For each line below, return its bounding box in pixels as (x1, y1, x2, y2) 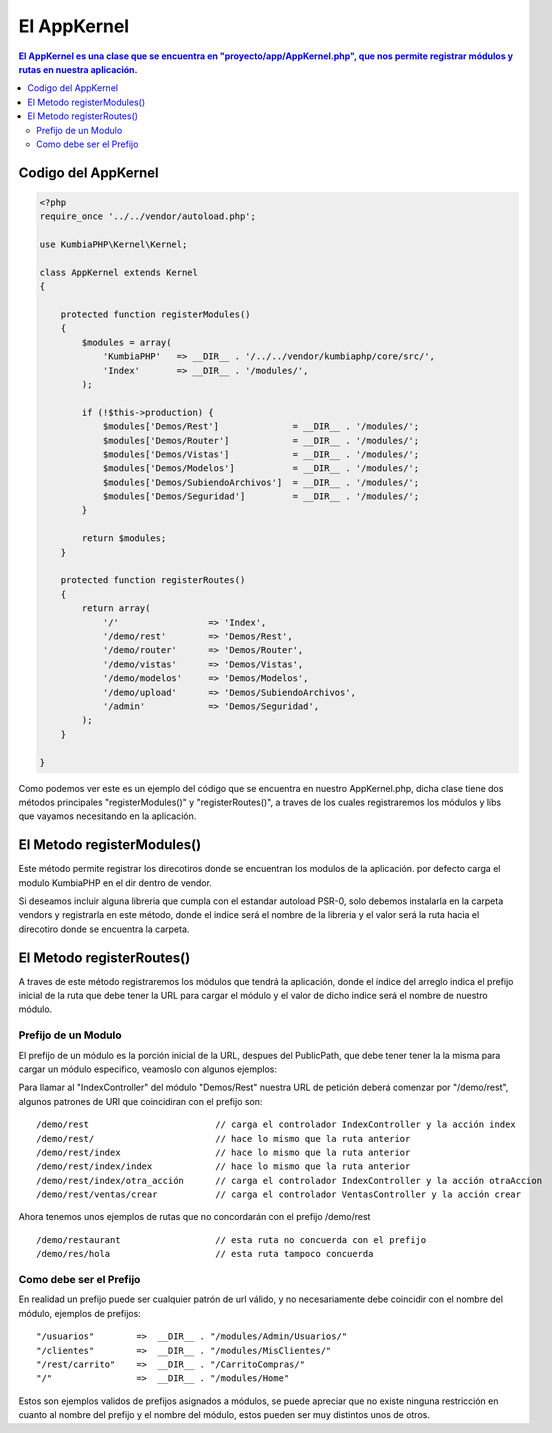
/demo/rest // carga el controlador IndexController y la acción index (36, 1119, 517, 1130)
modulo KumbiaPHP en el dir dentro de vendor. (18, 876, 212, 889)
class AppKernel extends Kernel (39, 266, 199, 278)
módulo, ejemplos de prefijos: (18, 1307, 142, 1319)
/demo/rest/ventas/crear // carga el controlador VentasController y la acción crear (36, 1189, 522, 1200)
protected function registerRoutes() (60, 575, 246, 586)
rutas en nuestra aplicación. (18, 63, 139, 75)
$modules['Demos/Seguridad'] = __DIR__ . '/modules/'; (102, 491, 420, 502)
